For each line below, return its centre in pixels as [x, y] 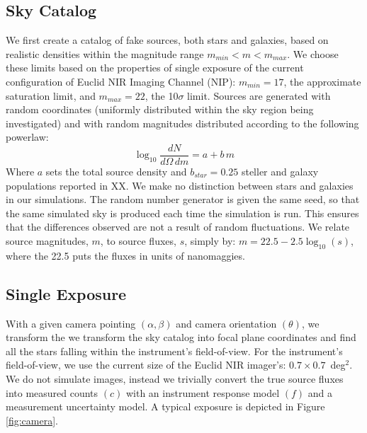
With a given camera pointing [71, 323]
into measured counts [52, 392]
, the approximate [322, 81]
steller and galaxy [280, 172]
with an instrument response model [203, 392]
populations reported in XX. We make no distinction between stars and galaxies [180, 185]
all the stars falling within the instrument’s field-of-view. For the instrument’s [174, 351]
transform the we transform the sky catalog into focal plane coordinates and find [181, 337]
